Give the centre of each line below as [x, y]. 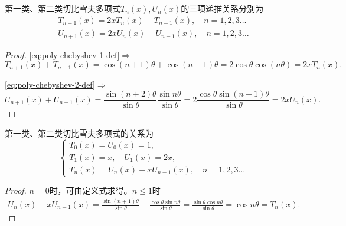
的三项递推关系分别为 [222, 8]
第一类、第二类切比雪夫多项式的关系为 [79, 133]
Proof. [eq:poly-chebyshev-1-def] [62, 54]
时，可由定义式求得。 [91, 190]
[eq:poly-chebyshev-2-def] [50, 84]
